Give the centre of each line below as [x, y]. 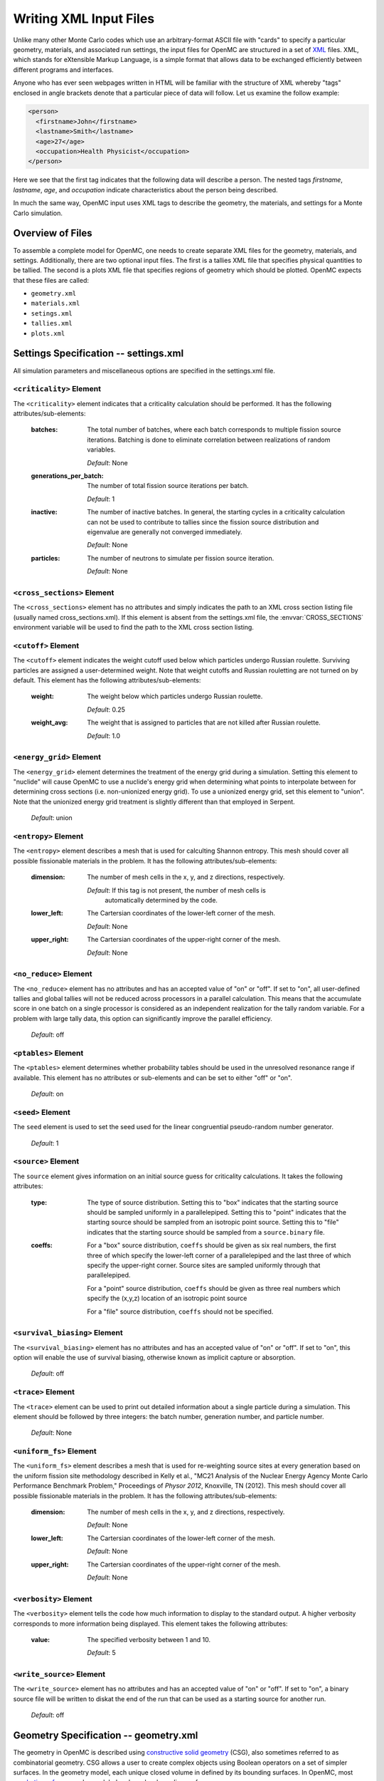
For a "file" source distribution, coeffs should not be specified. [180, 1312]
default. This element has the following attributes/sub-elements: [107, 680]
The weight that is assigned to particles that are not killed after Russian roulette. [204, 722]
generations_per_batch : [67, 476]
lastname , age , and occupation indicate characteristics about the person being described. [145, 189]
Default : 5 [102, 1653]
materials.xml [55, 303]
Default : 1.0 [104, 736]
